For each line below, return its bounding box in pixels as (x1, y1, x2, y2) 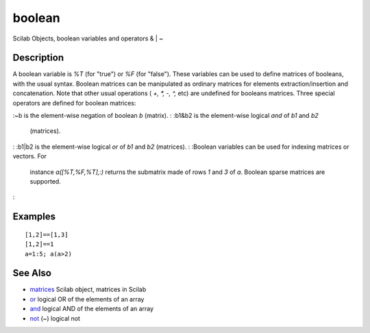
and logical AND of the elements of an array (29, 305, 154, 313)
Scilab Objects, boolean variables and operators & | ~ (12, 34, 164, 42)
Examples (12, 211, 56, 223)
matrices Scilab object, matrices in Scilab (29, 285, 147, 294)
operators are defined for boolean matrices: (12, 99, 136, 107)
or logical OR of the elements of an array (29, 295, 145, 303)
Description (12, 52, 64, 64)
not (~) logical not (29, 314, 80, 322)
